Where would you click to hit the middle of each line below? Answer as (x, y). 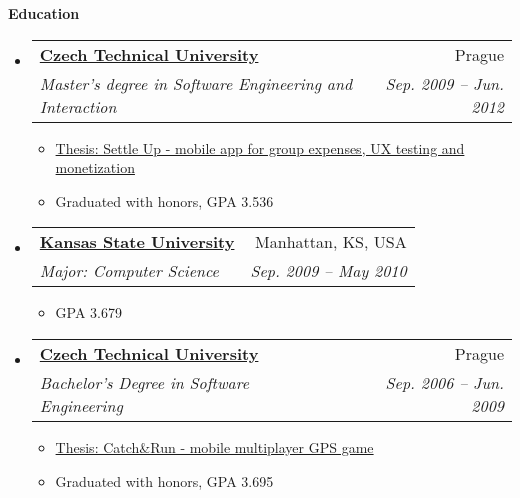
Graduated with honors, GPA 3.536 (164, 200)
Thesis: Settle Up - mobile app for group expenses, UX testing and (260, 147)
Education (44, 13)
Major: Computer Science (129, 271)
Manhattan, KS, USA (331, 242)
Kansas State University (137, 242)
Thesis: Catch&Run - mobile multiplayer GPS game (214, 446)
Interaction (78, 106)
